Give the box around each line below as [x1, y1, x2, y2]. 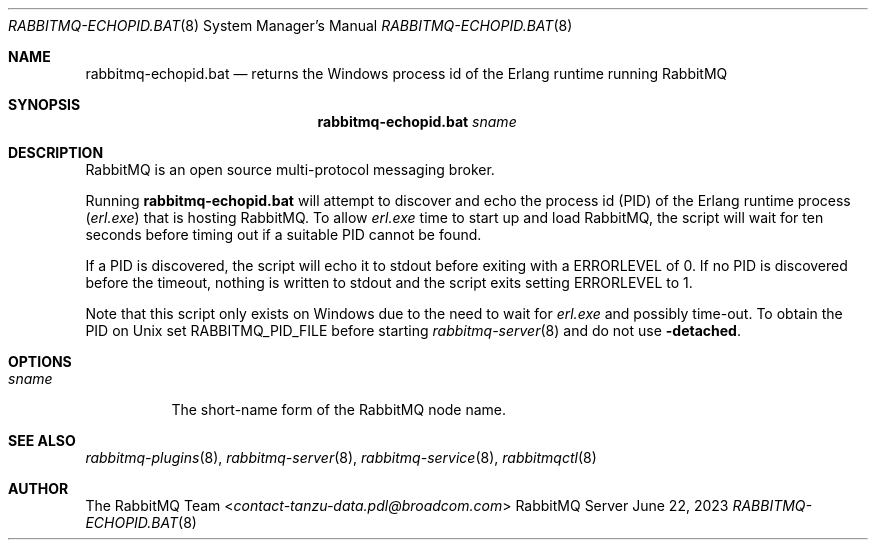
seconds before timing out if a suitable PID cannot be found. [85, 226, 482, 243]
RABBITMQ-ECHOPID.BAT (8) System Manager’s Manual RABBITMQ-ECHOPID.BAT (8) [8, 17, 573, 34]
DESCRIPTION [8, 144, 104, 161]
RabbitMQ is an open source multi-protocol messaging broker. [85, 161, 495, 178]
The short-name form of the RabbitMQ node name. [171, 401, 507, 418]
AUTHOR [8, 480, 69, 497]
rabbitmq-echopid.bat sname [317, 113, 517, 130]
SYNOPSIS [8, 96, 81, 113]
